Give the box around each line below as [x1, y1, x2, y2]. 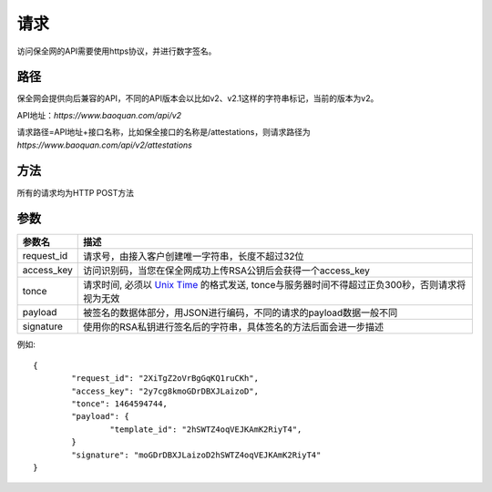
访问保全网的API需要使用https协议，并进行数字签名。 [16, 46, 217, 56]
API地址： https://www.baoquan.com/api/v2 [16, 109, 182, 120]
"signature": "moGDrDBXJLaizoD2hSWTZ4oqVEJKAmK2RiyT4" [71, 449, 322, 460]
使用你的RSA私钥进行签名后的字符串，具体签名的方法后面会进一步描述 [82, 321, 384, 333]
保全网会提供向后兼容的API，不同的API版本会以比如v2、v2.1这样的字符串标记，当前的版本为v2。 [16, 93, 379, 104]
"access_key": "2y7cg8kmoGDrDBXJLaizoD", [71, 385, 260, 396]
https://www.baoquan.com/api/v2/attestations [16, 139, 193, 150]
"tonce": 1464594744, [71, 399, 169, 409]
